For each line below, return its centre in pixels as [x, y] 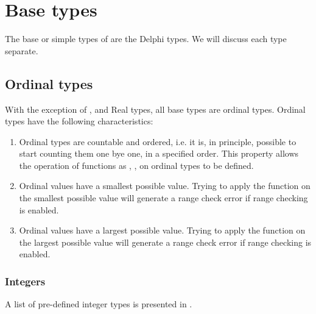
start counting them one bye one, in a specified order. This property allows [159, 153]
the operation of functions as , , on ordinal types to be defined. [136, 165]
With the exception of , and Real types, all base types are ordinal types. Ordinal [155, 109]
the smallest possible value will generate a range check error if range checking [163, 198]
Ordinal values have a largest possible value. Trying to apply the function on [162, 230]
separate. [22, 50]
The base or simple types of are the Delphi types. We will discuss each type [146, 39]
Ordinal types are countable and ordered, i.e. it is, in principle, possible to [158, 141]
